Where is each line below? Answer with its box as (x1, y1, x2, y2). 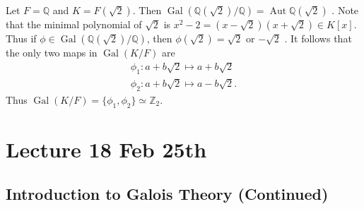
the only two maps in (6, 45, 98, 59)
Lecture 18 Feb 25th (6, 134, 207, 163)
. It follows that (284, 31, 352, 45)
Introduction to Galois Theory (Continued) (6, 183, 329, 205)
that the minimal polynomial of (6, 17, 142, 31)
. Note (331, 3, 359, 17)
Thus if (6, 31, 37, 45)
